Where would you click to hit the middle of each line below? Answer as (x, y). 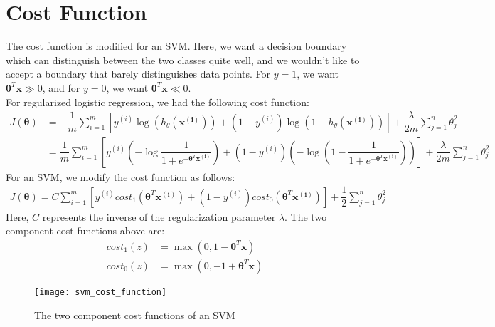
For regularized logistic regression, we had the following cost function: (158, 102)
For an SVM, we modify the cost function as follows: (121, 176)
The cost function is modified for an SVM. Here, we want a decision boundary (176, 46)
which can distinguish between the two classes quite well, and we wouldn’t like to (183, 59)
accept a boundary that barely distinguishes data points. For (138, 74)
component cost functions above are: (85, 230)
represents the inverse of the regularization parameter (159, 216)
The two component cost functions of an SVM (135, 315)
